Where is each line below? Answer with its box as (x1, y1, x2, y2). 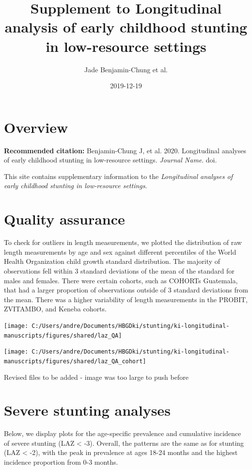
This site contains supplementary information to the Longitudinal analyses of (4, 171, 233, 181)
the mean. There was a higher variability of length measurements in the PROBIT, (4, 294, 248, 304)
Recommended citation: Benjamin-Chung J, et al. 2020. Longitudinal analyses (4, 145, 246, 155)
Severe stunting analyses (4, 400, 171, 420)
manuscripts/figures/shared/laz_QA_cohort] (4, 357, 146, 365)
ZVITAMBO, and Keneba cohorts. (4, 304, 107, 314)
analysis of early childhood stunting (4, 17, 248, 37)
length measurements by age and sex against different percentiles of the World (4, 246, 236, 257)
